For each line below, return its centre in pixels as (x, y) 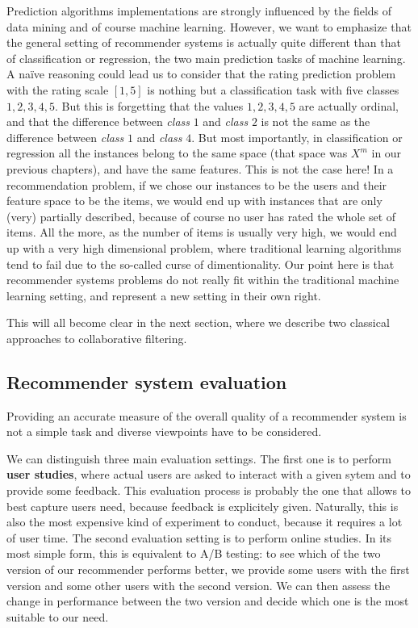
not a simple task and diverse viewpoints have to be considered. (164, 431)
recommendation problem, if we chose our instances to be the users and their (197, 184)
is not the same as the (316, 121)
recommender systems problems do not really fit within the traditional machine (203, 280)
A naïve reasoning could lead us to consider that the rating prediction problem (201, 74)
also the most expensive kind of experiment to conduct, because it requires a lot (205, 522)
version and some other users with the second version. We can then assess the (199, 585)
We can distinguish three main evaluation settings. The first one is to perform (199, 458)
